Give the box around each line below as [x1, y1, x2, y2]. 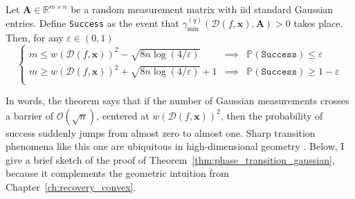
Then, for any [6, 30, 64, 45]
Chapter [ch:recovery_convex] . [6, 180, 136, 194]
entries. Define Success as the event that [6, 15, 179, 30]
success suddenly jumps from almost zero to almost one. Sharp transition [6, 125, 316, 140]
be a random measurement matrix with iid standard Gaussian [71, 2, 334, 16]
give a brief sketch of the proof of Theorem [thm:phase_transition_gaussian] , [6, 152, 335, 167]
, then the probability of [220, 108, 323, 122]
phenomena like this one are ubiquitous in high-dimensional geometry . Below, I [6, 139, 345, 153]
